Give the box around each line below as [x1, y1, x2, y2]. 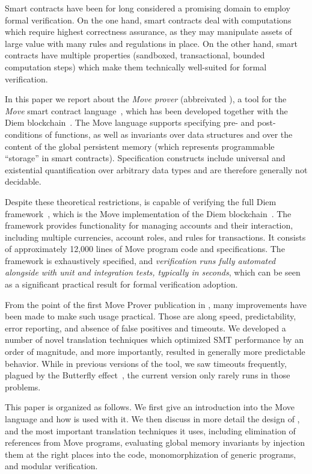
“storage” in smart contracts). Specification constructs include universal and [5, 152, 286, 164]
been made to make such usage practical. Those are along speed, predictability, [5, 310, 296, 322]
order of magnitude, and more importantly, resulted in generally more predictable [5, 345, 305, 358]
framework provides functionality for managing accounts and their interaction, [5, 219, 293, 232]
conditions [5, 128, 43, 140]
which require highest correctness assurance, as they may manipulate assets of [5, 25, 292, 38]
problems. [5, 380, 41, 393]
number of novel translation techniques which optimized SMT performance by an [5, 333, 304, 346]
